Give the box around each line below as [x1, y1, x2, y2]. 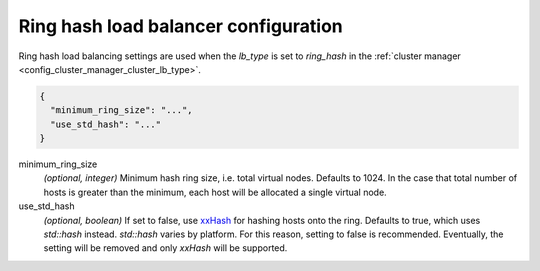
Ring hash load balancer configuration [18, 15, 344, 37]
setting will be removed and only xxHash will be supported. [43, 242, 288, 254]
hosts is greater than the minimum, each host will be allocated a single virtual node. [43, 186, 387, 198]
